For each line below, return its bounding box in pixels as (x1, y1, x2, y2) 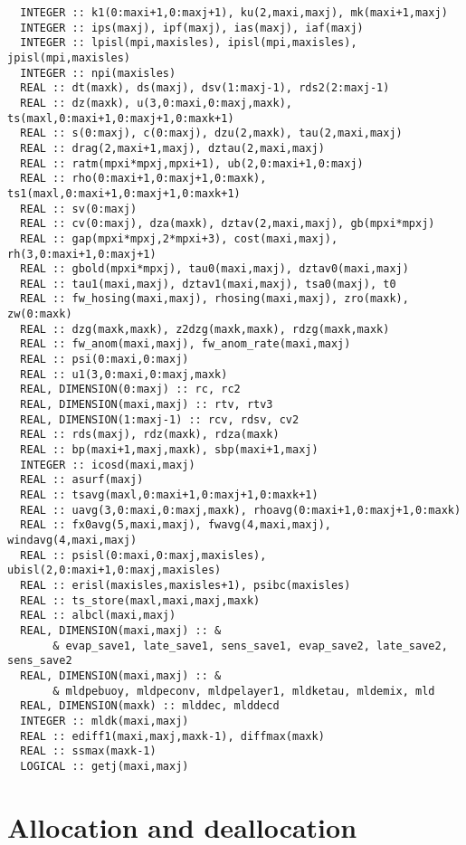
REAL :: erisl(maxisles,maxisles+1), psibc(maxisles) (20, 578, 351, 592)
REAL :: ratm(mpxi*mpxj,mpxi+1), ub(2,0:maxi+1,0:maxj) (20, 157, 364, 170)
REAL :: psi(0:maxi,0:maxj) (20, 353, 189, 366)
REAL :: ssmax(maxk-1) (20, 745, 157, 758)
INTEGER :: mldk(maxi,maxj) (20, 714, 189, 727)
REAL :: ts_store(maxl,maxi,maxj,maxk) (20, 593, 261, 607)
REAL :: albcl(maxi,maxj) (20, 609, 176, 622)
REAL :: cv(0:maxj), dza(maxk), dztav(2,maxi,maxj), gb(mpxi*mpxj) (20, 217, 435, 231)
